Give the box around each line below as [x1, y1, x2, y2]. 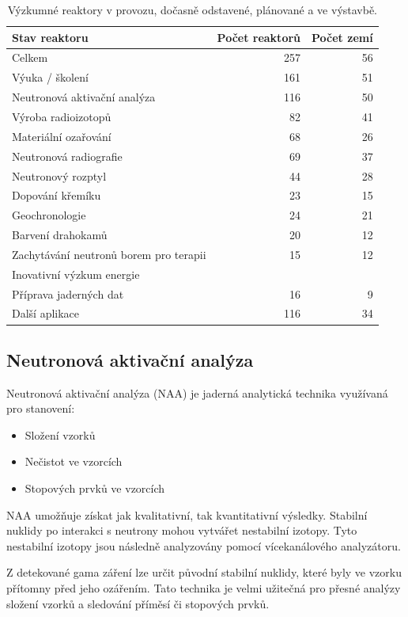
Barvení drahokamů [12, 227, 108, 243]
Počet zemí [312, 29, 373, 45]
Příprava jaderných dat [12, 285, 124, 302]
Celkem [12, 49, 48, 66]
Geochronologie [12, 207, 86, 223]
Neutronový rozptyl [12, 167, 107, 184]
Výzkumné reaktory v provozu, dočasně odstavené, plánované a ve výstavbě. [7, 2, 378, 17]
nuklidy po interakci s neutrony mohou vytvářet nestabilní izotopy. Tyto [6, 522, 357, 539]
